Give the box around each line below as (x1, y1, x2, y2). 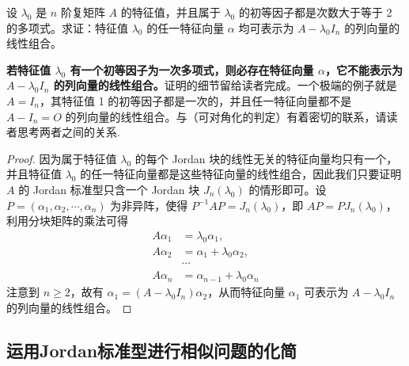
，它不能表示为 (324, 61, 403, 78)
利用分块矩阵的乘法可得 (6, 212, 128, 229)
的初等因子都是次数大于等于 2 (238, 4, 392, 20)
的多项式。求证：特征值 (6, 19, 128, 36)
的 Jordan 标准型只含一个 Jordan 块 (18, 181, 200, 197)
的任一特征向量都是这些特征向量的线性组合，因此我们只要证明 (80, 166, 402, 182)
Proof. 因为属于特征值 (6, 150, 117, 166)
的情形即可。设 (248, 181, 327, 197)
